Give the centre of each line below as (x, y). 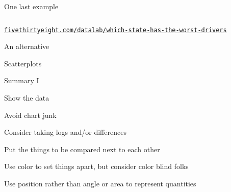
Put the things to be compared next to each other (82, 149)
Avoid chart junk (30, 115)
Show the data (27, 98)
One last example (31, 6)
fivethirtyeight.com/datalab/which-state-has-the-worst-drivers (116, 30)
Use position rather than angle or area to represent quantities (100, 183)
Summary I (22, 80)
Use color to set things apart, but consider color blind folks (96, 166)
